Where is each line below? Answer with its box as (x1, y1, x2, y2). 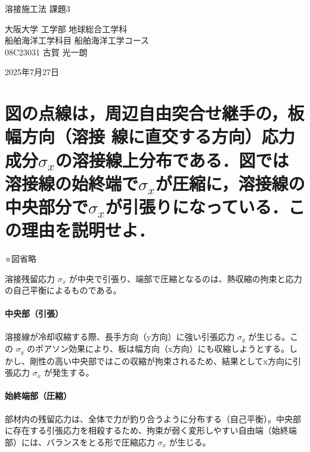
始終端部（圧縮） (5, 389, 72, 402)
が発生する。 (44, 366, 94, 379)
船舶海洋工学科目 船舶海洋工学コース (5, 34, 149, 47)
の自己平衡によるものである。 (5, 284, 122, 296)
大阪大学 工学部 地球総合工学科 (5, 22, 128, 35)
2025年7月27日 (5, 66, 59, 78)
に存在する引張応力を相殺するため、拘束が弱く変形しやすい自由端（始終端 (5, 424, 297, 436)
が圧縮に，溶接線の (155, 171, 305, 195)
